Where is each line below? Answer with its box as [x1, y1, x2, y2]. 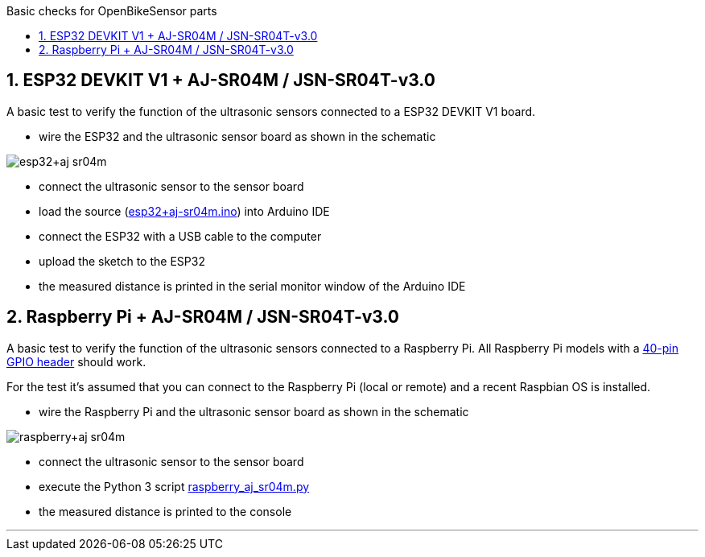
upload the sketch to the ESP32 [39, 254, 205, 268]
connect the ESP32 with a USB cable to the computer [39, 229, 322, 243]
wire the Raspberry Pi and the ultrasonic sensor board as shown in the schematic [39, 404, 469, 419]
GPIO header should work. [6, 354, 146, 369]
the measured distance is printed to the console [39, 504, 292, 518]
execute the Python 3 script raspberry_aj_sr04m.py [39, 479, 310, 493]
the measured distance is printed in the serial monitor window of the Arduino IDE [39, 278, 466, 293]
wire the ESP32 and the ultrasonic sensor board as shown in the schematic [39, 129, 436, 143]
